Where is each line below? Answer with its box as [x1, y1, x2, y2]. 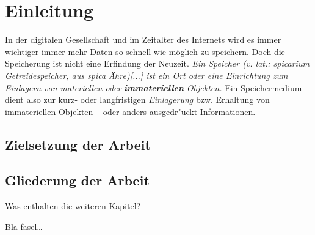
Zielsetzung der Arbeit [5, 135, 151, 154]
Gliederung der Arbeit [5, 171, 150, 190]
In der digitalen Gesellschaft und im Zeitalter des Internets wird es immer [5, 33, 281, 46]
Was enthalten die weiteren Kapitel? [5, 200, 141, 212]
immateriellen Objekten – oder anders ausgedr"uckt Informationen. [5, 105, 256, 117]
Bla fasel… [5, 220, 43, 233]
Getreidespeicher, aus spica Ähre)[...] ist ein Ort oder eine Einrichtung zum [5, 69, 288, 81]
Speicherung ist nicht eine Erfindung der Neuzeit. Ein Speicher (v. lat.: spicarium [5, 57, 310, 70]
